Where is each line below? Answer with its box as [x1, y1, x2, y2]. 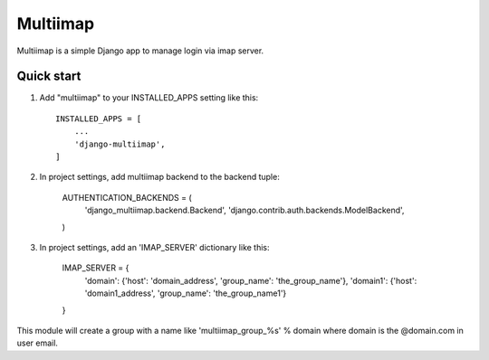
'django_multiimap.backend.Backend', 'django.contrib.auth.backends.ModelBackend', [84, 204, 405, 216]
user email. [16, 337, 59, 348]
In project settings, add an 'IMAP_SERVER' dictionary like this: [39, 242, 271, 252]
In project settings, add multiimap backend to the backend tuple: [39, 172, 280, 183]
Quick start [16, 69, 81, 84]
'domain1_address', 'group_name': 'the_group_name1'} [84, 288, 287, 298]
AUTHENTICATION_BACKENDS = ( [62, 192, 192, 203]
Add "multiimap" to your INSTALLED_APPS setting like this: [39, 92, 259, 103]
